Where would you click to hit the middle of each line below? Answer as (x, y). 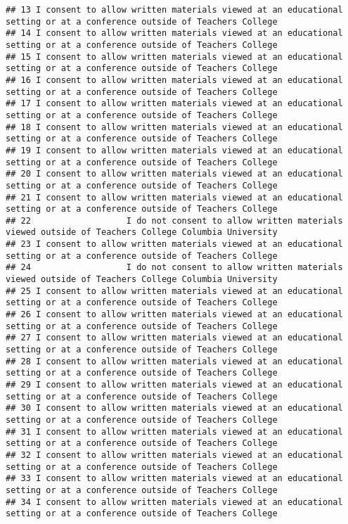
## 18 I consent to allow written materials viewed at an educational (174, 127)
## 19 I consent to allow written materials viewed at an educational (174, 150)
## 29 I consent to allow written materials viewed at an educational (174, 385)
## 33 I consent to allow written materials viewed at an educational (174, 479)
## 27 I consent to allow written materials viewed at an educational (174, 338)
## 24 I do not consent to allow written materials (174, 268)
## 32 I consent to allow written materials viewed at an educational (174, 455)
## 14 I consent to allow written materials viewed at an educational (174, 33)
